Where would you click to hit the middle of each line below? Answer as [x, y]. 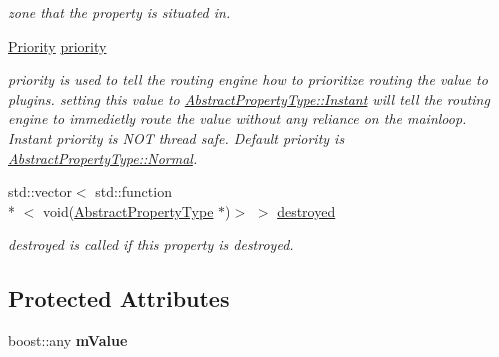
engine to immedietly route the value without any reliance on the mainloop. [237, 118]
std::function [133, 191]
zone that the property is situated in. [119, 12]
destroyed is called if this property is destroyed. [151, 244]
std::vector [40, 191]
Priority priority [57, 45]
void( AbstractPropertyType [128, 210]
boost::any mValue [68, 340]
